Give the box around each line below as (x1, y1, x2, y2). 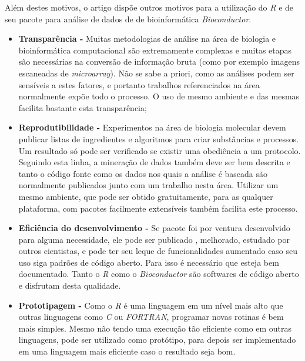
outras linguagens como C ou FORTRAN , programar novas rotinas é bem (18, 310, 284, 323)
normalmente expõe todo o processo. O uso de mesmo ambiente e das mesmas (18, 90, 300, 102)
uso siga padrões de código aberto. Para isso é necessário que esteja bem (18, 256, 279, 268)
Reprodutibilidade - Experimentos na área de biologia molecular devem (18, 121, 286, 133)
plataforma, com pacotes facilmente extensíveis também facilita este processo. (18, 202, 298, 214)
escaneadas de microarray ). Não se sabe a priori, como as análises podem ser (18, 66, 294, 79)
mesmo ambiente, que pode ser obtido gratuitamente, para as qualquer (18, 190, 273, 202)
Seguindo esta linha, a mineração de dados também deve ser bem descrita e (18, 156, 290, 168)
